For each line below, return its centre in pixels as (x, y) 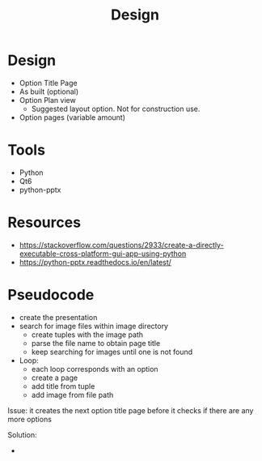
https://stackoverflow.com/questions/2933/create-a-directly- (121, 245)
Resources (44, 222)
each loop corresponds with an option (95, 369)
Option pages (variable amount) (72, 117)
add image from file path (72, 395)
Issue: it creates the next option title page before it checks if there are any (131, 410)
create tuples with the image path (87, 335)
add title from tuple (63, 386)
